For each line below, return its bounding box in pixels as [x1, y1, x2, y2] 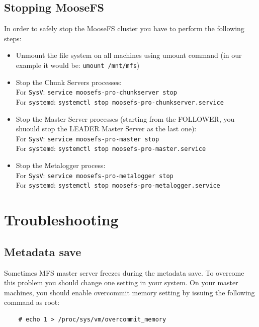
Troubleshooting [4, 209, 119, 230]
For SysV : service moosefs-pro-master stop [16, 133, 159, 143]
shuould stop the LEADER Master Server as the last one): [16, 123, 197, 134]
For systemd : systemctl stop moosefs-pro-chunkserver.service [16, 96, 224, 107]
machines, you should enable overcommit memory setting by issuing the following [4, 287, 255, 297]
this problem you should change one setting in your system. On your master [4, 277, 238, 288]
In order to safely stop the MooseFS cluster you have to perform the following [4, 23, 244, 34]
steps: [4, 33, 22, 43]
